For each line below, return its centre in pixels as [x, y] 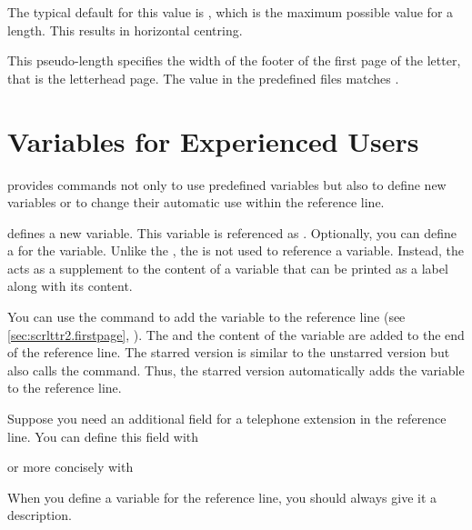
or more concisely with [70, 467]
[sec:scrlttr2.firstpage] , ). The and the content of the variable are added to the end [236, 334]
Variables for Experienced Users [213, 140]
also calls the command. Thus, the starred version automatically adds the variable [236, 370]
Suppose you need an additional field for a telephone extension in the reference [227, 419]
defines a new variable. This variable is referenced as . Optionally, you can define [232, 232]
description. [40, 515]
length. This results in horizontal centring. [125, 30]
